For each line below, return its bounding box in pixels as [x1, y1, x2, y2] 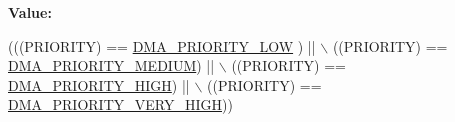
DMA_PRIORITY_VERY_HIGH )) [8, 94, 233, 115]
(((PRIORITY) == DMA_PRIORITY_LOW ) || [8, 35, 316, 56]
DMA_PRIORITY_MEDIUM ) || [8, 55, 215, 76]
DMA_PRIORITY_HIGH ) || [8, 74, 190, 95]
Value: [8, 2, 52, 22]
